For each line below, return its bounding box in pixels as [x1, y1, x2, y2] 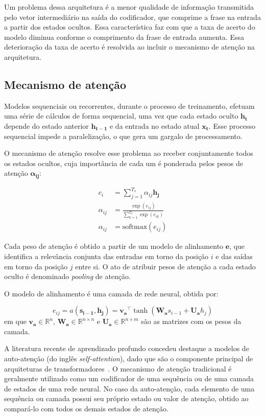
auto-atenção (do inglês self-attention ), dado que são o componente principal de [4, 353, 253, 364]
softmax [122, 223, 148, 231]
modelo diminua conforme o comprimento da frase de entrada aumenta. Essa [4, 31, 244, 42]
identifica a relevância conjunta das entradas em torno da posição [4, 250, 209, 261]
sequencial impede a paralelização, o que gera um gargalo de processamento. [4, 130, 243, 141]
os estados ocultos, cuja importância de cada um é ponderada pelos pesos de [4, 157, 244, 168]
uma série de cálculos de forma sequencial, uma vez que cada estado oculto [4, 110, 238, 121]
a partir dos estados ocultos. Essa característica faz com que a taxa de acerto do [4, 21, 255, 32]
